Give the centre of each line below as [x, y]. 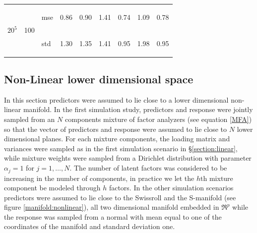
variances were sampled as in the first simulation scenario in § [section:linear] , [121, 148]
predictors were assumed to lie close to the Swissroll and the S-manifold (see [120, 197]
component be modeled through [52, 188]
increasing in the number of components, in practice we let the [99, 178]
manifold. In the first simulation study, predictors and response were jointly [138, 109]
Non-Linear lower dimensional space [99, 79]
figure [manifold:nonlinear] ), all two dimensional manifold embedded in [112, 207]
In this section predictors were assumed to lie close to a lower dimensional [116, 99]
